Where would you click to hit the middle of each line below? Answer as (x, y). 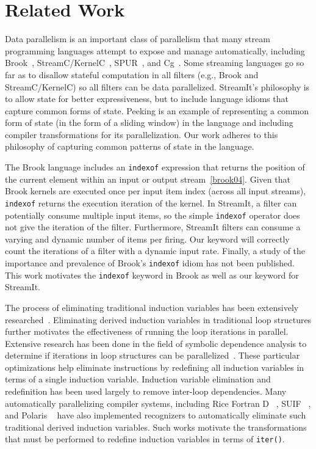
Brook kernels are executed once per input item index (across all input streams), (156, 191)
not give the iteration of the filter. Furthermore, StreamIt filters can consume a (153, 227)
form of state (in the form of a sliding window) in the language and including (149, 122)
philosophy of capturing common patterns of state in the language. (130, 146)
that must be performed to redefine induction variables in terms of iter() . (145, 439)
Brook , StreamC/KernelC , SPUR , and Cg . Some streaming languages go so (155, 63)
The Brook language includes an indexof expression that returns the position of (155, 167)
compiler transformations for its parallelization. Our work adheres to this (142, 134)
